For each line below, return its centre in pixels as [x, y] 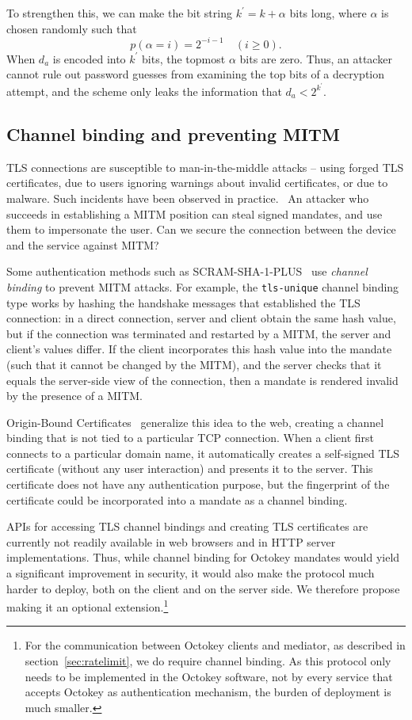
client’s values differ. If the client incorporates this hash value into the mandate [199, 349]
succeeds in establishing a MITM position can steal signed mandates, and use [195, 213]
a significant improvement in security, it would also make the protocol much [191, 573]
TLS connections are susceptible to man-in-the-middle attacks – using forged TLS [205, 167]
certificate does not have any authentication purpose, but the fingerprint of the [198, 484]
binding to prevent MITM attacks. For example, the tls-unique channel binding [203, 286]
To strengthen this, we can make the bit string [119, 13]
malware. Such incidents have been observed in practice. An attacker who [188, 198]
